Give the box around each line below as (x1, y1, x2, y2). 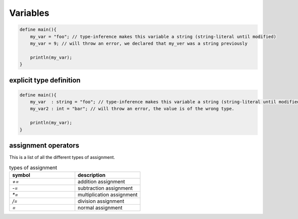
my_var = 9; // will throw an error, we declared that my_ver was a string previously (30, 40, 248, 46)
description (77, 171, 106, 178)
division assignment (77, 198, 124, 205)
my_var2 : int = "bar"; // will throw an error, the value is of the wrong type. (30, 106, 234, 112)
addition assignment (77, 178, 125, 185)
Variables (9, 7, 50, 18)
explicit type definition (9, 76, 81, 84)
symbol (12, 171, 31, 178)
